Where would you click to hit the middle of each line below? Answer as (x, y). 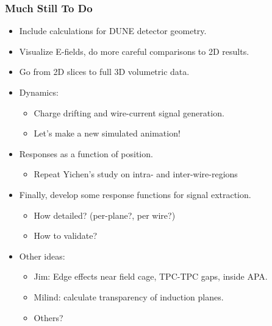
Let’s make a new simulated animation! (107, 133)
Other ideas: (42, 256)
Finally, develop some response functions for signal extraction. (135, 194)
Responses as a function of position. (86, 153)
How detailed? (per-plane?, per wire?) (105, 215)
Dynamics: (39, 92)
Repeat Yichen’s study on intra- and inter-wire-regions (136, 174)
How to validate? (66, 236)
